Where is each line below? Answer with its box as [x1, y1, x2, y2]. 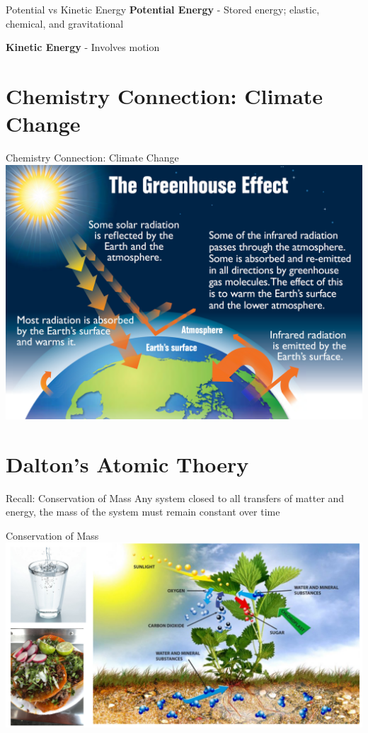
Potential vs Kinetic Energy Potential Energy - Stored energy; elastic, [6, 2, 320, 16]
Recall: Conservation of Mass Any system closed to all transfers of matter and [6, 490, 345, 505]
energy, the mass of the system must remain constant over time [6, 504, 280, 519]
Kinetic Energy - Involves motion [6, 40, 160, 55]
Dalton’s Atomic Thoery [6, 449, 249, 478]
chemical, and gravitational [6, 16, 124, 30]
